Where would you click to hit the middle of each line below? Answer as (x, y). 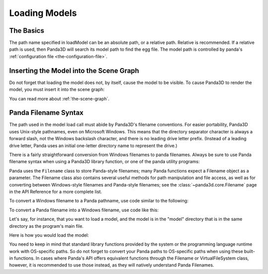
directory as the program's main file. (46, 226)
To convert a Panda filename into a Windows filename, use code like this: (84, 210)
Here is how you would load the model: (49, 235)
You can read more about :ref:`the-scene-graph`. (59, 98)
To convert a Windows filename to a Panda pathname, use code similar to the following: (99, 201)
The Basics (27, 31)
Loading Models (43, 13)
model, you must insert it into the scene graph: (57, 90)
